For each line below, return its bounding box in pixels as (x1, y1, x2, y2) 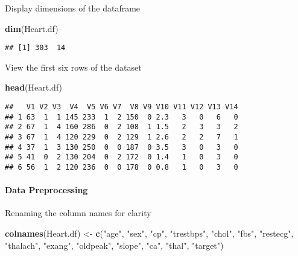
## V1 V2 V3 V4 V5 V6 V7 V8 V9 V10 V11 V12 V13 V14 (5, 103, 238, 112)
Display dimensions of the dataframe (5, 2, 141, 14)
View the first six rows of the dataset (5, 60, 142, 73)
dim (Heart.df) (5, 22, 59, 34)
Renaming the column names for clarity (5, 206, 151, 219)
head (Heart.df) (5, 81, 63, 94)
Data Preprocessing (5, 184, 88, 196)
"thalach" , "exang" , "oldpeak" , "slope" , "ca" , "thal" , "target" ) (5, 238, 224, 251)
